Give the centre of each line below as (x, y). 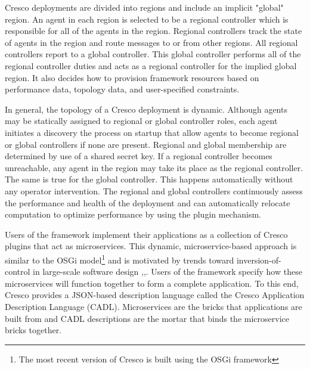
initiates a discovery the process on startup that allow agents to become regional (152, 132)
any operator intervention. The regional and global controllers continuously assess (154, 190)
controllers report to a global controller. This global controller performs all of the (153, 54)
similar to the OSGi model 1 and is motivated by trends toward (120, 259)
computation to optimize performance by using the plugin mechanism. (133, 214)
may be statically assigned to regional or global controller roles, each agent (141, 121)
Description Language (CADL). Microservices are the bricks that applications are (154, 306)
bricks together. (33, 330)
